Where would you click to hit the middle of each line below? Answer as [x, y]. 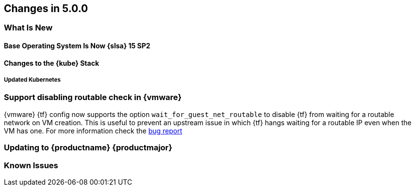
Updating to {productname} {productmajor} [88, 148]
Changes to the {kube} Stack [52, 63]
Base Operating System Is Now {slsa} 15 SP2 [77, 46]
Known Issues [31, 165]
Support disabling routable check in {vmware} [93, 97]
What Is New [28, 28]
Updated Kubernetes [32, 80]
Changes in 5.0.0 [46, 8]
